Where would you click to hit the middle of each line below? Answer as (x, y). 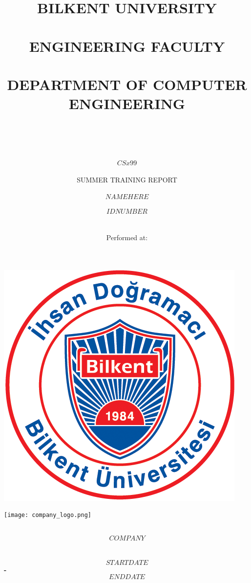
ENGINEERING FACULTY (127, 46)
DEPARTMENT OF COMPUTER (127, 84)
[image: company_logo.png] (48, 515)
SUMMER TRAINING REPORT (127, 180)
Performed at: (127, 237)
